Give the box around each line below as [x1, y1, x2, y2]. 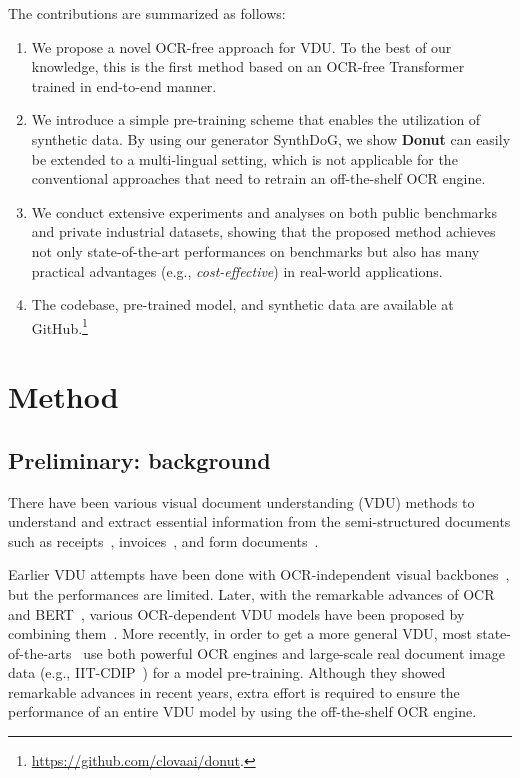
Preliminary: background [8, 444, 271, 475]
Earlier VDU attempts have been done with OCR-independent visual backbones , [8, 564, 510, 585]
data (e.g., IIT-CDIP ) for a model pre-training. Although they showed [8, 662, 446, 683]
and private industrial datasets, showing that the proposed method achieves [31, 221, 496, 242]
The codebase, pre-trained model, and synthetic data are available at [31, 294, 454, 315]
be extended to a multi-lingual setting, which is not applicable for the [31, 148, 458, 169]
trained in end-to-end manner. [31, 75, 217, 96]
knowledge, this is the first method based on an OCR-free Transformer [31, 56, 465, 77]
